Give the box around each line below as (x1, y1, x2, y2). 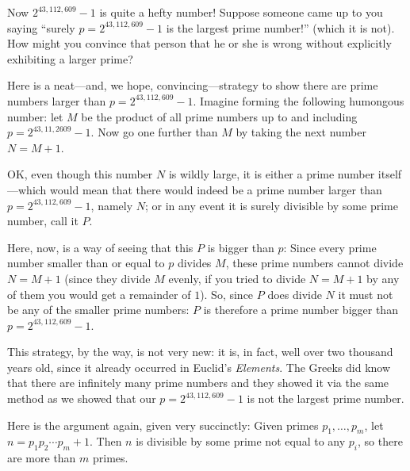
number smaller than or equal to (7, 255, 165, 271)
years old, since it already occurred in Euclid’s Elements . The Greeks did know (7, 358, 391, 375)
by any (366, 270, 400, 286)
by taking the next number (236, 124, 366, 140)
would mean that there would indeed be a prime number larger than (50, 181, 382, 197)
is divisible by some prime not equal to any (136, 433, 346, 450)
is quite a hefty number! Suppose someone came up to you (99, 4, 383, 20)
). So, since (200, 285, 254, 302)
